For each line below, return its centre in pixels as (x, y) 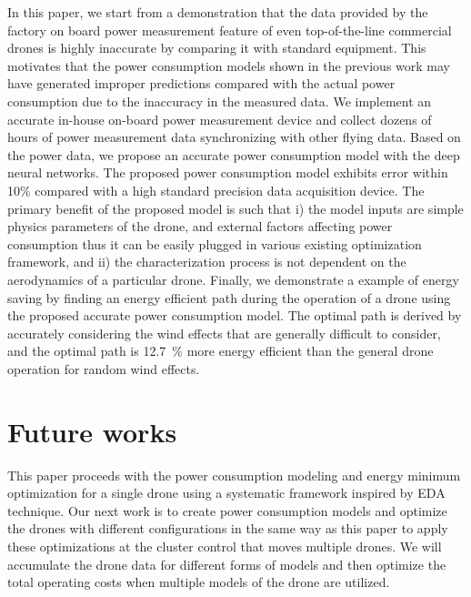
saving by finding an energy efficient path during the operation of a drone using (229, 297)
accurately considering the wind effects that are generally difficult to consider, (224, 333)
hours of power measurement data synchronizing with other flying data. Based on (234, 137)
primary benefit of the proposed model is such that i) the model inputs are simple (235, 208)
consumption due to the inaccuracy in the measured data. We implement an (220, 101)
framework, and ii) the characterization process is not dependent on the (207, 262)
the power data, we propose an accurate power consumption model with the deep (234, 154)
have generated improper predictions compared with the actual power (201, 83)
